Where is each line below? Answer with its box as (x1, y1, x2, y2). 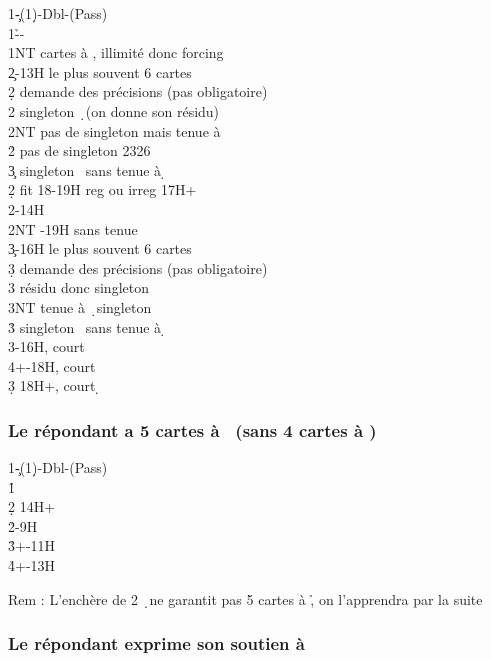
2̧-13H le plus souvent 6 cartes (8, 61, 192, 82)
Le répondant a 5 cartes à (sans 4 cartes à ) (8, 417, 377, 442)
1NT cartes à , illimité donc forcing (8, 42, 224, 63)
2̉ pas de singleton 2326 (8, 140, 151, 161)
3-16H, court (8, 336, 85, 357)
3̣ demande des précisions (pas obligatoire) (8, 257, 268, 278)
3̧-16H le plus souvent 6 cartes (8, 238, 192, 259)
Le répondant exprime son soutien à (8, 631, 305, 656)
